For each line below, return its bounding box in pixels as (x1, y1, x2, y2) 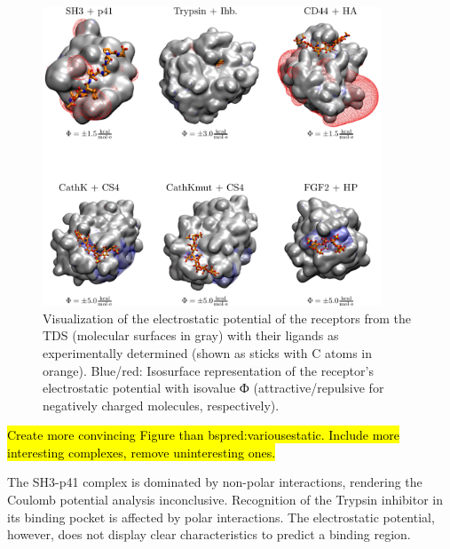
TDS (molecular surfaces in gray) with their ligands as (43, 326, 339, 345)
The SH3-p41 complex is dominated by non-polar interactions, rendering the (7, 473, 422, 491)
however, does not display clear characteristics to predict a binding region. (7, 525, 411, 544)
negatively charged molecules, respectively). (43, 395, 280, 414)
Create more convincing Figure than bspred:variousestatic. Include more (7, 426, 400, 444)
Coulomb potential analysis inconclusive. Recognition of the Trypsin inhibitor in (7, 490, 444, 509)
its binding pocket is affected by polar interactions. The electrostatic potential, (7, 507, 435, 526)
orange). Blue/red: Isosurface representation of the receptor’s (43, 361, 374, 379)
